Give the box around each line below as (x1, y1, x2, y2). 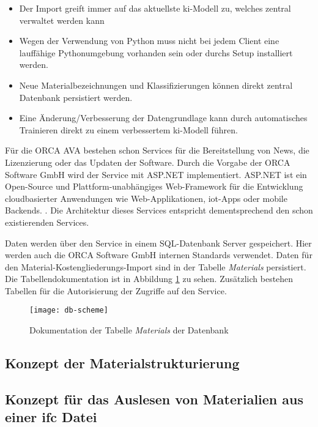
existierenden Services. (5, 215, 89, 228)
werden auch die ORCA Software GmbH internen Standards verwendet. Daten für (5, 248, 312, 261)
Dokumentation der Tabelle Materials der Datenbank (29, 324, 229, 336)
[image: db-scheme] (29, 306, 108, 315)
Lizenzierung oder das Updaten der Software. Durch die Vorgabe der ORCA (5, 155, 290, 168)
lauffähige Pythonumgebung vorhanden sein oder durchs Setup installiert (19, 46, 293, 59)
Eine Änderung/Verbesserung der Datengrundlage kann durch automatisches (19, 111, 308, 124)
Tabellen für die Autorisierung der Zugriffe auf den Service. (5, 284, 227, 297)
